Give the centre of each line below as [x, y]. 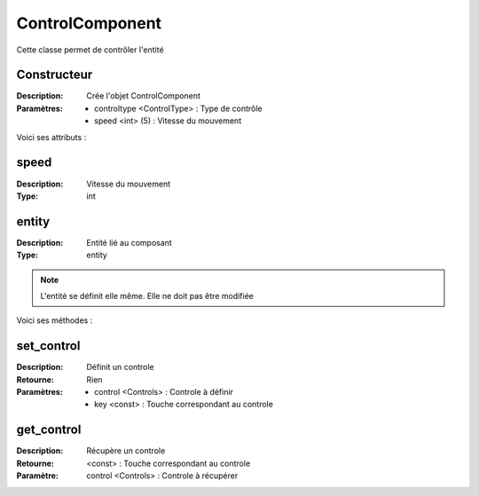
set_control [48, 346]
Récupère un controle [126, 451]
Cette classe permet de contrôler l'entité [90, 50]
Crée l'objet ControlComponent [144, 96]
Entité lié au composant [129, 242]
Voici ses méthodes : [55, 320]
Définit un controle [120, 367]
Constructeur [55, 75]
